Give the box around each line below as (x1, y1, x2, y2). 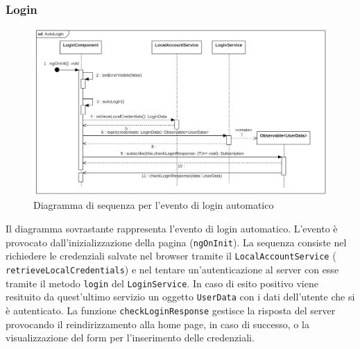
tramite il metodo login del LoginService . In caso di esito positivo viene (6, 275, 318, 290)
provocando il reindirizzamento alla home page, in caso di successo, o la (6, 316, 309, 331)
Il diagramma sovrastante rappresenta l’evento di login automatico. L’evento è (6, 221, 338, 235)
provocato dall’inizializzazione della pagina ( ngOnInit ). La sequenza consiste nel (6, 235, 347, 249)
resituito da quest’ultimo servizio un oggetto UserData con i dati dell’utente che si (6, 289, 355, 304)
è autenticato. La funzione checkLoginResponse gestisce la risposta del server (6, 303, 336, 317)
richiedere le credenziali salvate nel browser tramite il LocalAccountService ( (6, 248, 336, 263)
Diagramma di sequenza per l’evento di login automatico (33, 198, 274, 212)
